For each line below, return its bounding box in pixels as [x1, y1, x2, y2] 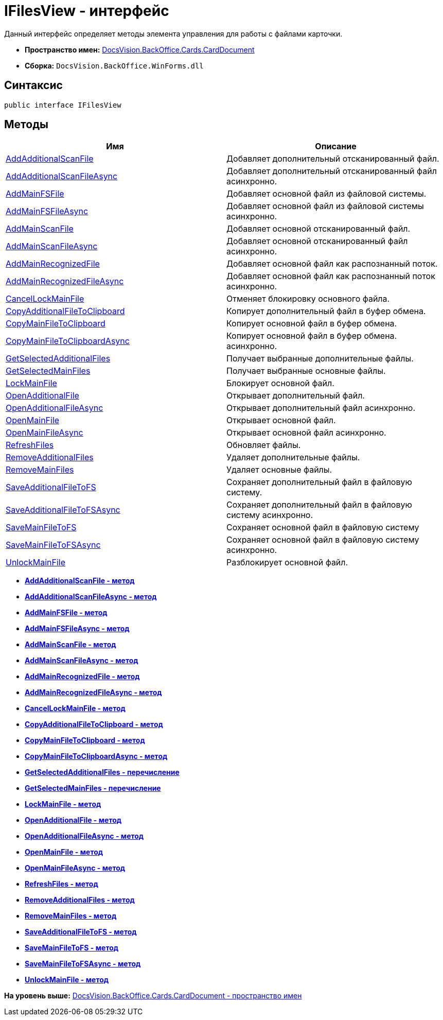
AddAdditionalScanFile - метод [25, 576, 135, 585]
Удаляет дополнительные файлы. [226, 452, 360, 463]
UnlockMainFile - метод [25, 975, 109, 984]
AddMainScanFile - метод [25, 640, 116, 649]
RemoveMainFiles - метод [25, 911, 117, 921]
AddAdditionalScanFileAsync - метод [25, 592, 157, 601]
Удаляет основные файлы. [226, 464, 332, 475]
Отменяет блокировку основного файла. [226, 293, 390, 304]
